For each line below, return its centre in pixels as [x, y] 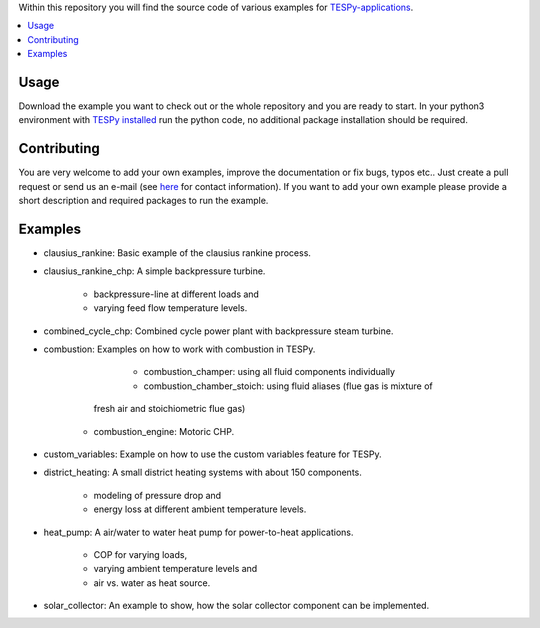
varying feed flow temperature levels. [170, 308]
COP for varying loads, [140, 554]
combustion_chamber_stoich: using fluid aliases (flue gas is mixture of [288, 386]
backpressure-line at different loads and [176, 294]
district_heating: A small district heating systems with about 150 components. [202, 472]
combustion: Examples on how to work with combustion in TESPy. [179, 349]
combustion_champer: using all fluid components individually [269, 372]
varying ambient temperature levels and [175, 569]
